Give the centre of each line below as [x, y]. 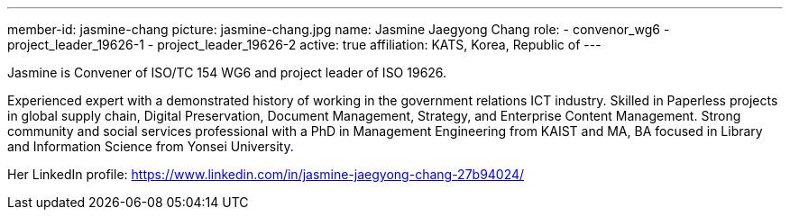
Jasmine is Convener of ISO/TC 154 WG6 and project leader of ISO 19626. [227, 72]
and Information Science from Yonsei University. [151, 146]
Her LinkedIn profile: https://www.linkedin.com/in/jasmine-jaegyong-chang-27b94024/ [266, 174]
